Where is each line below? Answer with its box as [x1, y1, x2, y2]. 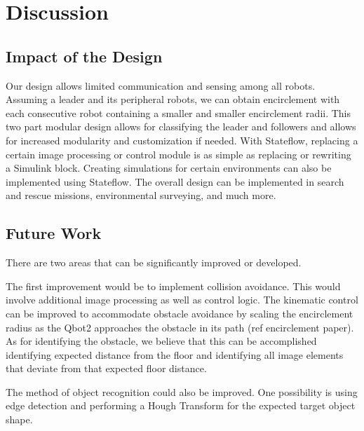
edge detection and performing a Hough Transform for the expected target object [6, 398, 356, 413]
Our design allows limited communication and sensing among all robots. [6, 78, 316, 93]
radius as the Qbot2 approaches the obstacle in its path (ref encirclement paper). [6, 320, 354, 334]
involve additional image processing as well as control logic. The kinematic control [6, 292, 358, 307]
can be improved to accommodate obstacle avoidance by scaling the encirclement [6, 306, 353, 320]
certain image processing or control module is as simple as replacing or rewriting [6, 146, 351, 161]
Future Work [6, 222, 102, 244]
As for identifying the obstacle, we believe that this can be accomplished [6, 334, 317, 348]
